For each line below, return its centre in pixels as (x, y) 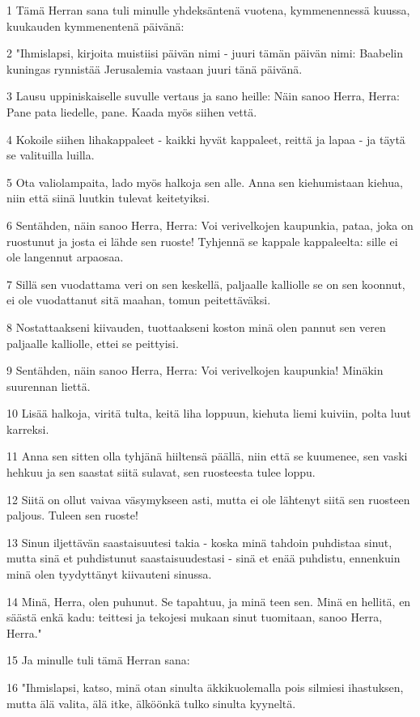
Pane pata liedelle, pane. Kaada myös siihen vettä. (132, 111)
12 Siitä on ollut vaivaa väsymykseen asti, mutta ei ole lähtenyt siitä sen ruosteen (208, 499)
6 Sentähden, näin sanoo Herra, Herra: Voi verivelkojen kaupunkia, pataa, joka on (210, 225)
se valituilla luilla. (51, 155)
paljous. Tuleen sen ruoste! (72, 515)
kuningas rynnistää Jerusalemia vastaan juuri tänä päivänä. (155, 68)
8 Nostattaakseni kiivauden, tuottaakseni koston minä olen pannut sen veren (196, 327)
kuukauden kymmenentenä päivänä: (95, 25)
